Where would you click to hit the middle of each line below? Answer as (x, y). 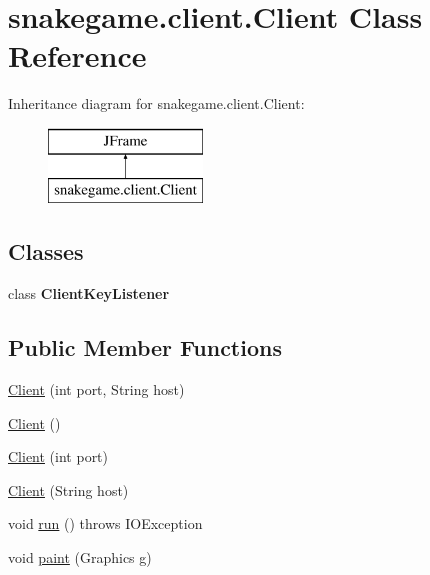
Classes (46, 251)
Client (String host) (68, 489)
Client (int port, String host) (96, 389)
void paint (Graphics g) (80, 557)
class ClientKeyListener (89, 293)
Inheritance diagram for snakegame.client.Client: (156, 103)
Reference (77, 55)
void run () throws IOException (105, 523)
